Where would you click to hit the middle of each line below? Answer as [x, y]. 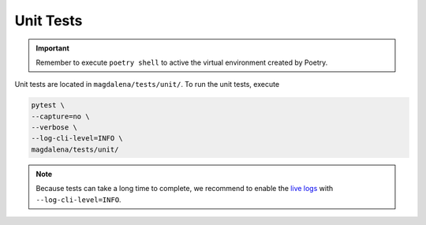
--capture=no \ [60, 116]
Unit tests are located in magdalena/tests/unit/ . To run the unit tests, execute [147, 84]
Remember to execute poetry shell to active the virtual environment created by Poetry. [182, 62]
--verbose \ [54, 127]
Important [53, 48]
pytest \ [48, 105]
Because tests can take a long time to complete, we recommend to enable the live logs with [185, 189]
